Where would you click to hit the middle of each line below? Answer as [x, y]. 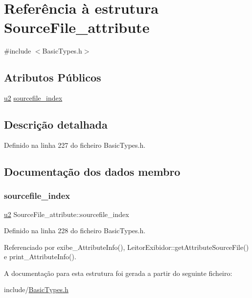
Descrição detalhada [56, 124]
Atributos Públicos [53, 77]
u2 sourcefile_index [33, 98]
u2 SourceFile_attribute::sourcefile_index [67, 214]
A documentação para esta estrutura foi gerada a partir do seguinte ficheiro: [118, 273]
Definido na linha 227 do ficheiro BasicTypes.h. [75, 145]
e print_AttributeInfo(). [40, 257]
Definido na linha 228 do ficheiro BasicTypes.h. [75, 230]
